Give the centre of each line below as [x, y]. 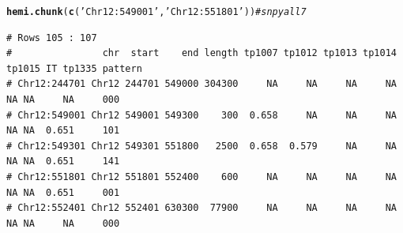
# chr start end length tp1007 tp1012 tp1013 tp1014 [201, 53]
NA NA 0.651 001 [63, 192]
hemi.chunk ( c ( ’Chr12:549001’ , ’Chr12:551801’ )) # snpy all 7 [156, 12]
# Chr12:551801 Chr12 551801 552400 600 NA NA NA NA [201, 177]
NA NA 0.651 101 [63, 131]
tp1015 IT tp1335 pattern [74, 68]
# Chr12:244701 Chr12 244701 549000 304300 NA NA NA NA [201, 84]
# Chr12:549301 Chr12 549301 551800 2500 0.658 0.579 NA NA [201, 146]
